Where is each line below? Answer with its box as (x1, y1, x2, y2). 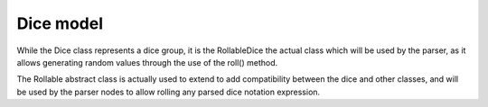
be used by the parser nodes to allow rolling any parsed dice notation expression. (16, 86, 321, 97)
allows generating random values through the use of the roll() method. (16, 57, 278, 67)
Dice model (16, 13, 104, 33)
